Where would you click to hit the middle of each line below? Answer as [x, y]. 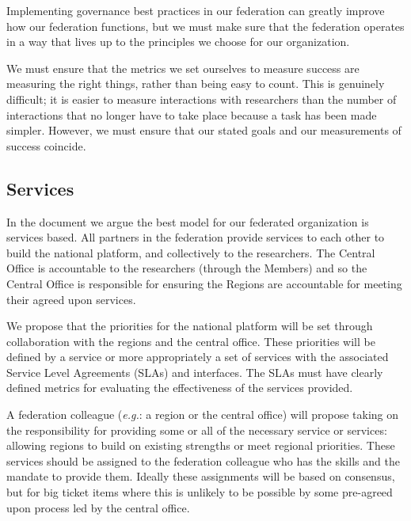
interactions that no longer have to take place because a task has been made [192, 114]
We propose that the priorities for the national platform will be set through [190, 326]
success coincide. [46, 145]
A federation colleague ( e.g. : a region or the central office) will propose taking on [203, 415]
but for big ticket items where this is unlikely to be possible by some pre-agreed [200, 492]
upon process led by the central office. [98, 507]
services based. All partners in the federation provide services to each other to [196, 237]
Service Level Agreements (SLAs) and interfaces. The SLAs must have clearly [195, 372]
